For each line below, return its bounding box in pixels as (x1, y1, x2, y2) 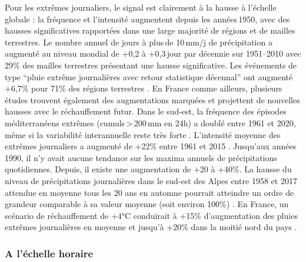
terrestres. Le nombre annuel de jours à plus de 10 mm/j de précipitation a (5, 35, 272, 48)
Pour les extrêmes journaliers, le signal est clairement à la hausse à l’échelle (5, 1, 277, 13)
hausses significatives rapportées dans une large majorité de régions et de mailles (5, 24, 295, 37)
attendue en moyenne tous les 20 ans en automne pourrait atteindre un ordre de (5, 186, 294, 198)
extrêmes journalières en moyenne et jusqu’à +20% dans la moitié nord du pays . (5, 221, 297, 233)
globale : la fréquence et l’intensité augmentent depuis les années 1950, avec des (5, 12, 290, 25)
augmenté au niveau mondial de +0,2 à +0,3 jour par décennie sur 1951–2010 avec (5, 47, 301, 60)
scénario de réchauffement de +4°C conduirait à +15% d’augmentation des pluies (5, 209, 298, 221)
